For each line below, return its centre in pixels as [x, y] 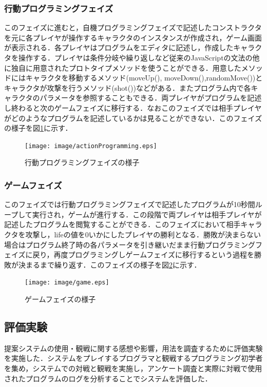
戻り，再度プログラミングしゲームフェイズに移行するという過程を [143, 254]
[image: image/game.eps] [67, 283]
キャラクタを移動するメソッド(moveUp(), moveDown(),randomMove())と [144, 78]
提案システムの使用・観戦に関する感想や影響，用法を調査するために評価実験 [133, 348]
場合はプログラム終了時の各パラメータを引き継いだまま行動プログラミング [130, 244]
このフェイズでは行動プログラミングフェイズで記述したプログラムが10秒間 [130, 204]
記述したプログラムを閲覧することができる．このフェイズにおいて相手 [122, 224]
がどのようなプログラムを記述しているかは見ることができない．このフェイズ [133, 118]
